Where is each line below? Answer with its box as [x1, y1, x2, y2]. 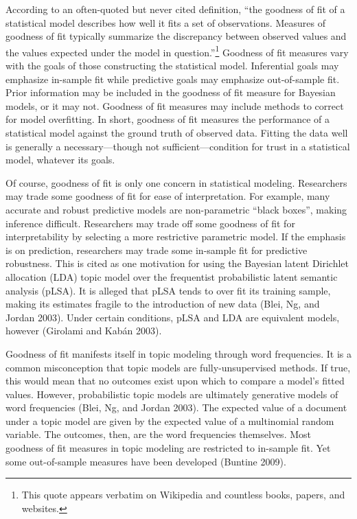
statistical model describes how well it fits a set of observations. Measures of [5, 15, 325, 30]
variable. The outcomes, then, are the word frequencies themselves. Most [5, 427, 311, 441]
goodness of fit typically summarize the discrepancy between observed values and [5, 29, 347, 43]
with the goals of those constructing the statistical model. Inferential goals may [5, 58, 339, 73]
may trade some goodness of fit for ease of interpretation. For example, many [5, 189, 330, 203]
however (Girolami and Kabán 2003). [5, 323, 162, 338]
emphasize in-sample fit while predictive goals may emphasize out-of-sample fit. [5, 71, 340, 86]
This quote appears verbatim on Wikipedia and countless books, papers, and [21, 487, 345, 502]
